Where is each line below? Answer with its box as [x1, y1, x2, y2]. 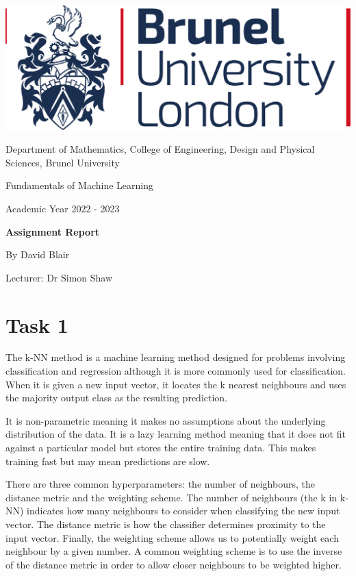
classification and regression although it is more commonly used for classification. [5, 364, 346, 378]
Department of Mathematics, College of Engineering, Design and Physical [5, 142, 315, 156]
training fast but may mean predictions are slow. [5, 453, 210, 468]
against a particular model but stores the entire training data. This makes [5, 440, 316, 455]
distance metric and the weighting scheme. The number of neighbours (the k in [5, 490, 338, 504]
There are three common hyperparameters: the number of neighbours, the [5, 477, 315, 491]
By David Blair [5, 247, 70, 262]
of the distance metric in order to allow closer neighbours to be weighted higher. [5, 557, 342, 571]
